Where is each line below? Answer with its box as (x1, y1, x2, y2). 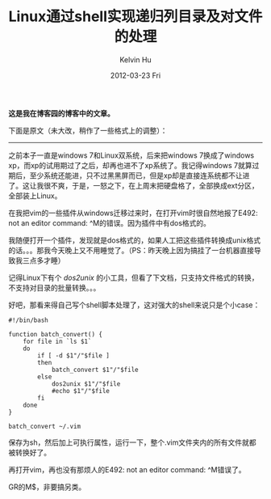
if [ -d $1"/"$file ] (37, 351, 110, 360)
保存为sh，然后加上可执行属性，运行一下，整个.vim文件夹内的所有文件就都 (8, 438, 256, 447)
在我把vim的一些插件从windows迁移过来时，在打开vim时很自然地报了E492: (8, 208, 258, 218)
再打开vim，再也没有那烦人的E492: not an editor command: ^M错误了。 (8, 464, 246, 474)
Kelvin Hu (119, 54, 152, 65)
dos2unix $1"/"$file (51, 379, 121, 388)
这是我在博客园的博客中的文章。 (8, 108, 115, 118)
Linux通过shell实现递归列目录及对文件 (8, 7, 263, 26)
